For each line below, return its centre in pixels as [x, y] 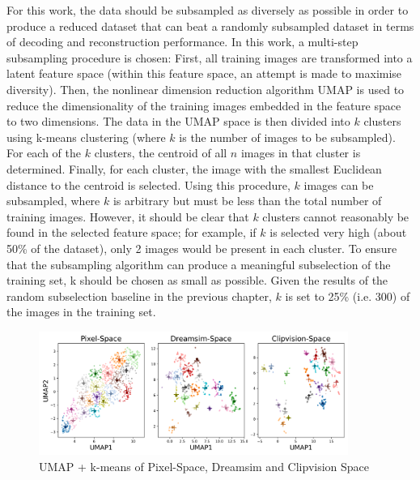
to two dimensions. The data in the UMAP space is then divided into [178, 121]
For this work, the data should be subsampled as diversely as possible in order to [208, 10]
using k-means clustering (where [86, 137]
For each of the [44, 153]
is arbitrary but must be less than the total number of [247, 201]
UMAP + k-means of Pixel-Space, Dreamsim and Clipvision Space [204, 466]
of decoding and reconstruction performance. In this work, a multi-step [182, 42]
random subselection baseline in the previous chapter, [139, 296]
